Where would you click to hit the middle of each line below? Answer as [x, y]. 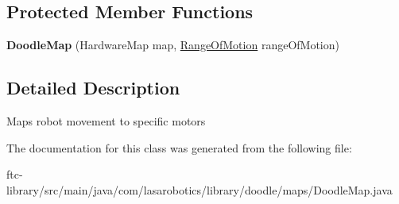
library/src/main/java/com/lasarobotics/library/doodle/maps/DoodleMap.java [199, 189]
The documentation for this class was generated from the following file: [179, 147]
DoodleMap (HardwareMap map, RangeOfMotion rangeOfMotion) [173, 45]
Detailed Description [93, 88]
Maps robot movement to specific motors [106, 121]
